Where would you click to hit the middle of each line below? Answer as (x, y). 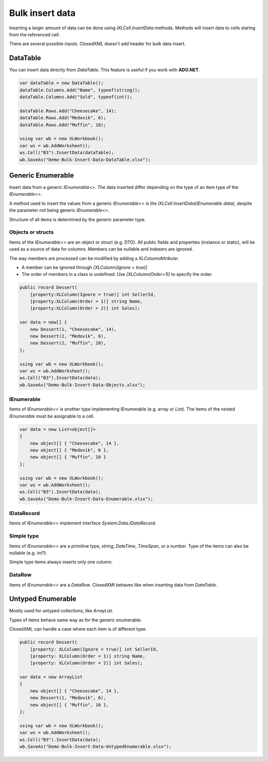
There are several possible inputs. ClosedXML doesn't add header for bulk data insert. (98, 44)
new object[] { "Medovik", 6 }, (69, 450)
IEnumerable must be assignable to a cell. (52, 416)
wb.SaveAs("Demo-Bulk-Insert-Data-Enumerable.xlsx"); (86, 499)
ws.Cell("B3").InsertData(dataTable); (67, 153)
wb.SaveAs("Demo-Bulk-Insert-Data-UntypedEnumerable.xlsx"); (96, 747)
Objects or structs (32, 232)
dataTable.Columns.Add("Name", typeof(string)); (80, 90)
